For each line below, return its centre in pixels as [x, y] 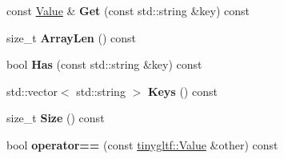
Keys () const [182, 91]
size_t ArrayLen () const [71, 37]
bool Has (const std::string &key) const [104, 64]
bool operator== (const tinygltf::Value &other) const [142, 144]
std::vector [32, 91]
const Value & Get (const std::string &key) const [128, 10]
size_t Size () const [56, 118]
